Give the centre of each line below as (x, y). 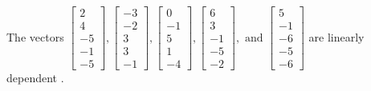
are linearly (336, 36)
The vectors (35, 36)
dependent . (35, 78)
